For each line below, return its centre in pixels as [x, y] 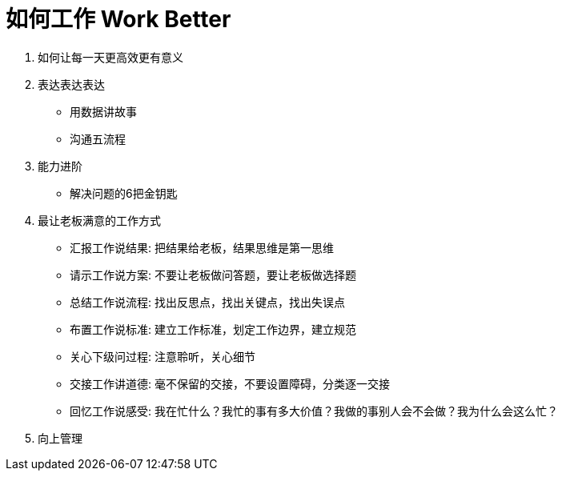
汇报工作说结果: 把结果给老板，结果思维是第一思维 [202, 247]
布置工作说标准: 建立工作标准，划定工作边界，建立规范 [213, 329]
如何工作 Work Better [118, 19]
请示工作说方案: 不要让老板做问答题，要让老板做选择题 [213, 275]
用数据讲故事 [103, 111]
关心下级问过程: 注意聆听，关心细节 [163, 356]
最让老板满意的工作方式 [99, 220]
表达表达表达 [71, 84]
